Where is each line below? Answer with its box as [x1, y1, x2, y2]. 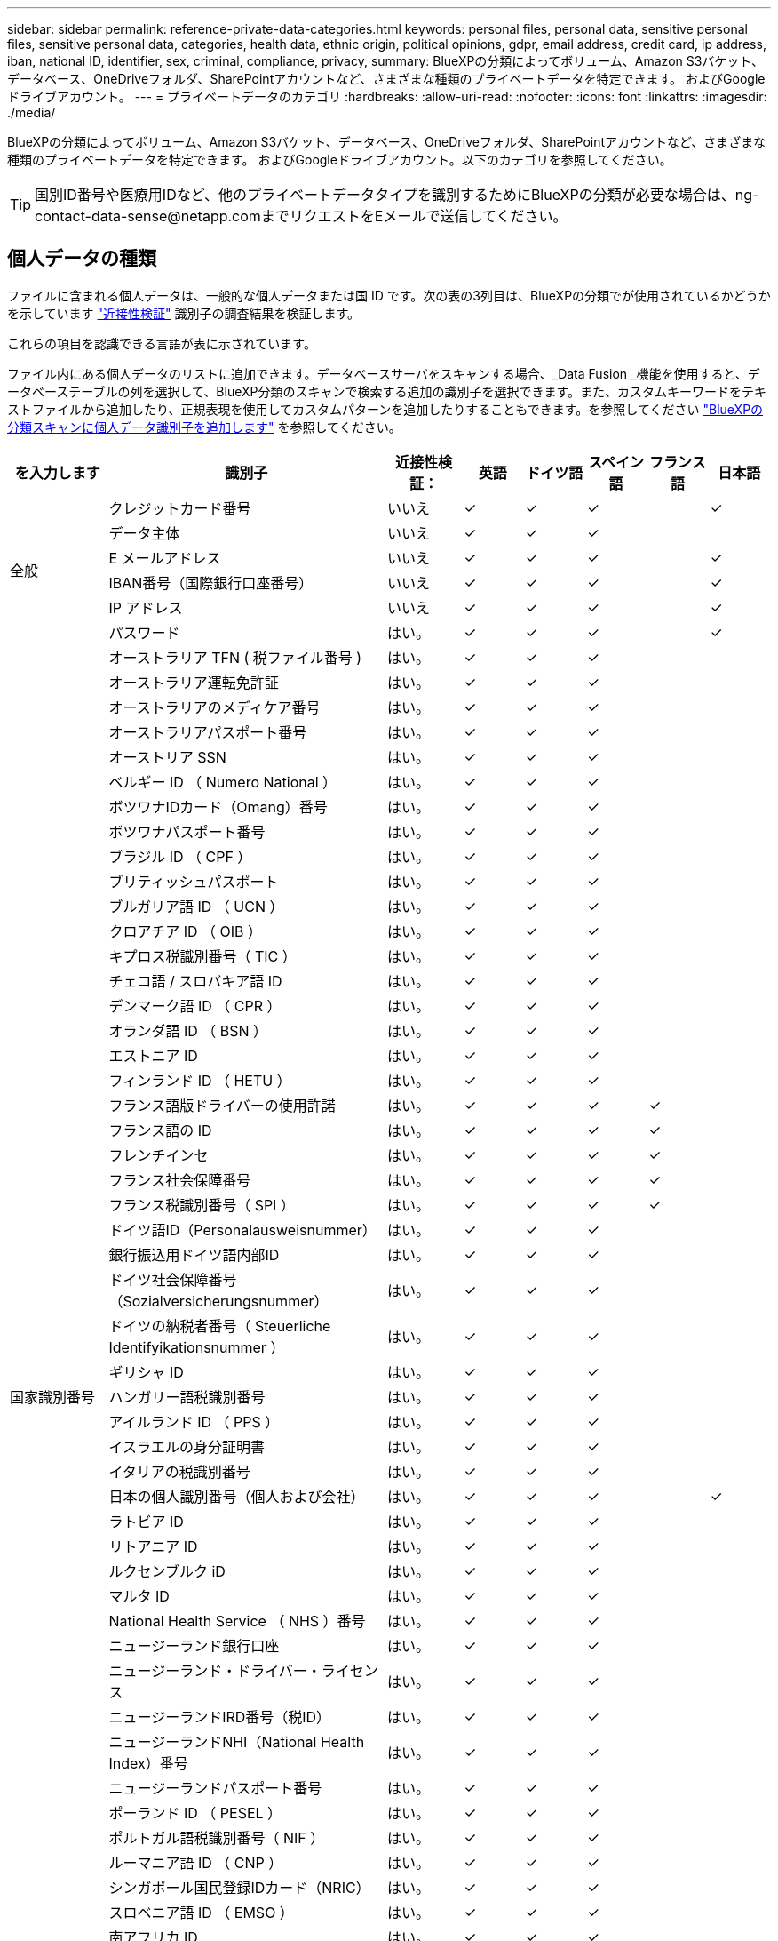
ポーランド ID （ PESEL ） [108, 1803, 282, 1822]
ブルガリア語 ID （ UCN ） [108, 897, 284, 915]
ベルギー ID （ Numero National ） [108, 772, 337, 791]
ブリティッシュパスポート [108, 872, 279, 891]
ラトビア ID [108, 1512, 184, 1530]
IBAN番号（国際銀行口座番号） [108, 573, 314, 592]
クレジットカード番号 [108, 499, 251, 517]
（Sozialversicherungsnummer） [108, 1291, 329, 1310]
